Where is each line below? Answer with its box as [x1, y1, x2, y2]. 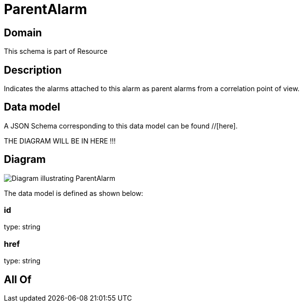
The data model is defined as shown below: [4, 189, 143, 197]
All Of [4, 273, 32, 286]
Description [4, 64, 62, 76]
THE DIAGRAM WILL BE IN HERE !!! [4, 136, 116, 145]
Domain [4, 26, 42, 39]
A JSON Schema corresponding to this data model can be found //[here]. [4, 121, 238, 130]
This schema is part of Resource [4, 47, 107, 56]
